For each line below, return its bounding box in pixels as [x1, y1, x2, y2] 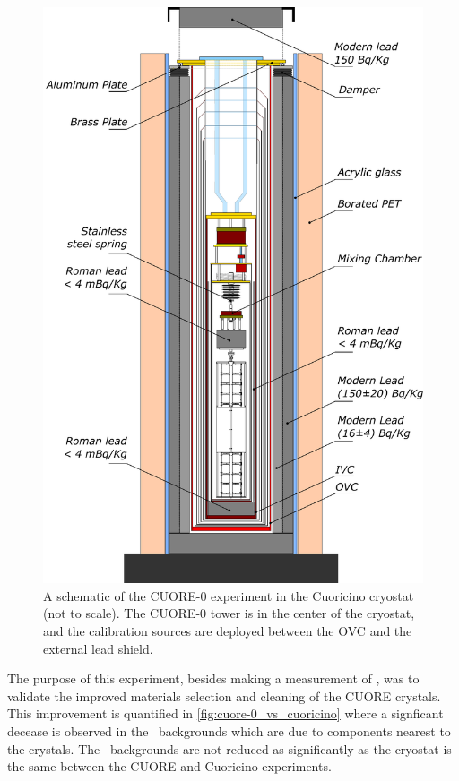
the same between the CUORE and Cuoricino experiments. [7, 757, 332, 776]
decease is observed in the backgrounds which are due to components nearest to [7, 721, 451, 740]
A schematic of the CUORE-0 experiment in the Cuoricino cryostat [43, 586, 414, 605]
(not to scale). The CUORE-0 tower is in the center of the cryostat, [43, 604, 415, 622]
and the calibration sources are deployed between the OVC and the [43, 622, 412, 639]
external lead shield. [43, 639, 153, 657]
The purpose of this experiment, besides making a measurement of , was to [7, 669, 420, 688]
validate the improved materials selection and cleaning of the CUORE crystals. [7, 686, 441, 705]
